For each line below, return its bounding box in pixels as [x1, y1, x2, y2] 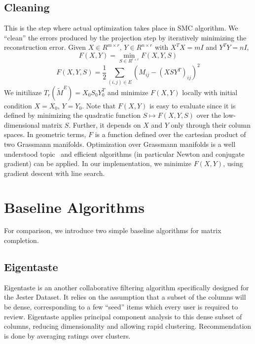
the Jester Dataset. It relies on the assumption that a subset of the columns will [4, 292, 246, 302]
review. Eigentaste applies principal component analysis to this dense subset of [4, 311, 242, 321]
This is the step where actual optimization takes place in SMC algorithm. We [4, 23, 238, 33]
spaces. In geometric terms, [4, 129, 86, 139]
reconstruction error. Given [4, 42, 86, 52]
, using [223, 158, 243, 169]
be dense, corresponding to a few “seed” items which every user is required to [4, 302, 238, 312]
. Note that [82, 100, 116, 110]
